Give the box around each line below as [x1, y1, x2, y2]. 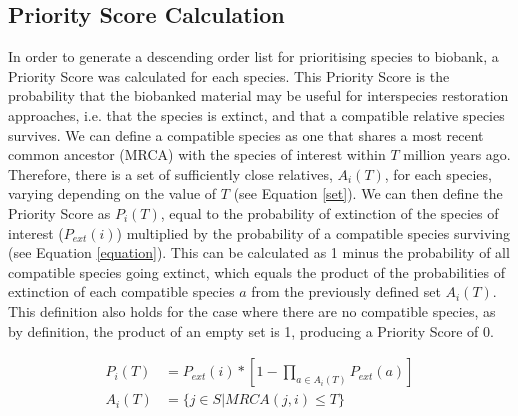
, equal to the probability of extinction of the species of [160, 202, 499, 223]
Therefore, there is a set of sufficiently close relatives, [8, 163, 333, 184]
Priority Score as [8, 202, 111, 223]
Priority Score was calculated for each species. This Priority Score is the [8, 65, 450, 86]
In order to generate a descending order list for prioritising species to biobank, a [8, 46, 499, 67]
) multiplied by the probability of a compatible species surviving [116, 222, 511, 243]
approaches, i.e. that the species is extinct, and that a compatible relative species [8, 104, 505, 125]
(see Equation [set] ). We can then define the [233, 183, 503, 204]
